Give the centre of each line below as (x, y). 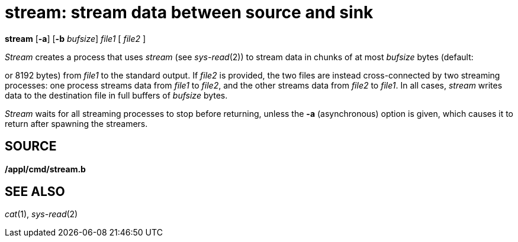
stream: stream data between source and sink (189, 12)
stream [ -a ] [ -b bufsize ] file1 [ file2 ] (75, 38)
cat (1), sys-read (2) (41, 214)
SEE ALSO (35, 192)
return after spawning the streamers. (76, 123)
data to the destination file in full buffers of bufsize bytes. (116, 95)
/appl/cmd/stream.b (45, 169)
